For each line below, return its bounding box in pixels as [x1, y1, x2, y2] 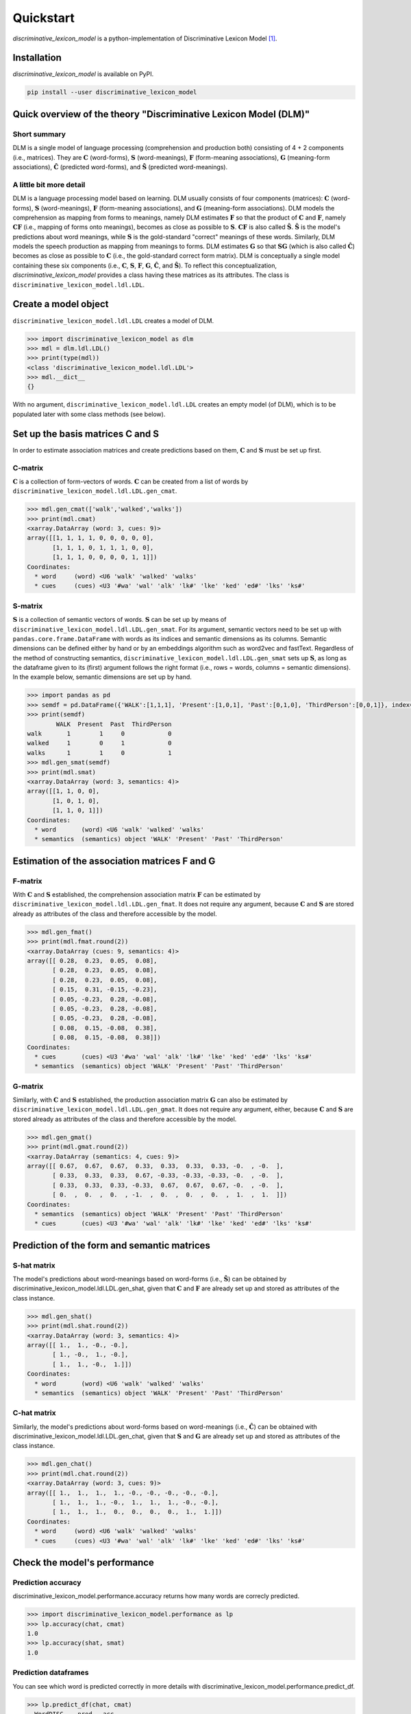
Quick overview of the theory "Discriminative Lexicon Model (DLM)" [12, 108, 310, 120]
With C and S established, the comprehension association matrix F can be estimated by [12, 891, 261, 899]
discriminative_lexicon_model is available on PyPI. [12, 70, 154, 78]
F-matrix [12, 876, 42, 886]
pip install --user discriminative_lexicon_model [27, 88, 197, 96]
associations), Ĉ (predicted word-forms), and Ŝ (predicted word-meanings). [12, 162, 228, 171]
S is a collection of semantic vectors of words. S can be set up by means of [12, 616, 227, 624]
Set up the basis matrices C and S [12, 428, 160, 439]
